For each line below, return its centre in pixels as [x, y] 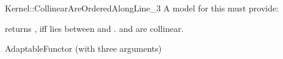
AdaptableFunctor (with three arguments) [83, 48]
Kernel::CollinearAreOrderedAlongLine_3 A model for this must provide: [142, 8]
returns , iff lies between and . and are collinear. [94, 28]
